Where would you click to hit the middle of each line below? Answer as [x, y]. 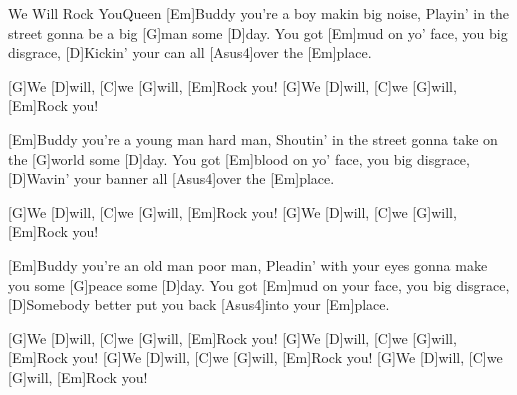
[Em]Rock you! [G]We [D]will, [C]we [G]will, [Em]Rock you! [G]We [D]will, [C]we [255, 357]
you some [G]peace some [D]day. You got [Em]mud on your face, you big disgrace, [259, 284]
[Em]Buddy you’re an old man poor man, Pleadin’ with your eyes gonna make [248, 264]
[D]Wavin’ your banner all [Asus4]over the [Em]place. [171, 178]
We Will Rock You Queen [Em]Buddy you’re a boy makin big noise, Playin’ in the [259, 13]
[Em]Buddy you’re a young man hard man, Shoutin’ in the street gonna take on [253, 138]
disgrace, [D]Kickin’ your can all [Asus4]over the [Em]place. [190, 52]
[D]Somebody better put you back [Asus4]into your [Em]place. [199, 304]
